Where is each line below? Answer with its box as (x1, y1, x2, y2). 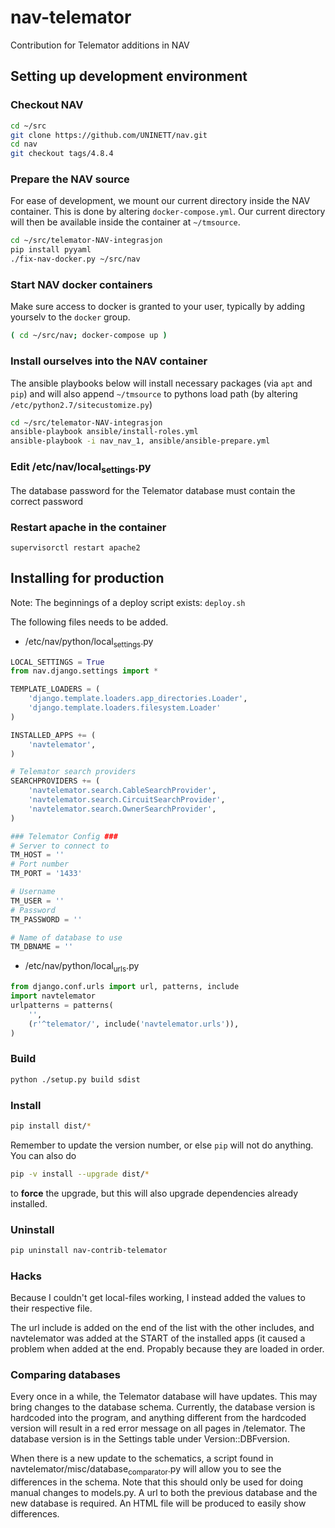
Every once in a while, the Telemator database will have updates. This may (10, 1391, 318, 1403)
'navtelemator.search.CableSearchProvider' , (28, 786, 217, 796)
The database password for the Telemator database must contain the (10, 484, 296, 496)
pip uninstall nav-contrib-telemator (10, 1245, 168, 1255)
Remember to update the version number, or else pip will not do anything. (10, 1139, 314, 1151)
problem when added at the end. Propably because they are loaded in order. (10, 1343, 325, 1355)
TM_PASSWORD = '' (10, 914, 83, 925)
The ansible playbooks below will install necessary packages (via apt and (10, 377, 313, 389)
